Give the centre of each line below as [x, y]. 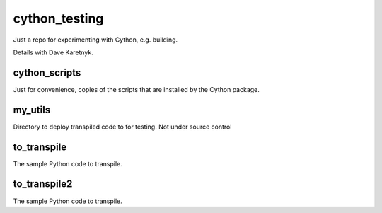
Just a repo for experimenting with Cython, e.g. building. [95, 40]
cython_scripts [47, 73]
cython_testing [58, 18]
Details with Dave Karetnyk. [53, 52]
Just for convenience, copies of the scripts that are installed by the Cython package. [136, 89]
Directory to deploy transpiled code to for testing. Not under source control [122, 127]
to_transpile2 [43, 184]
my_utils [32, 110]
